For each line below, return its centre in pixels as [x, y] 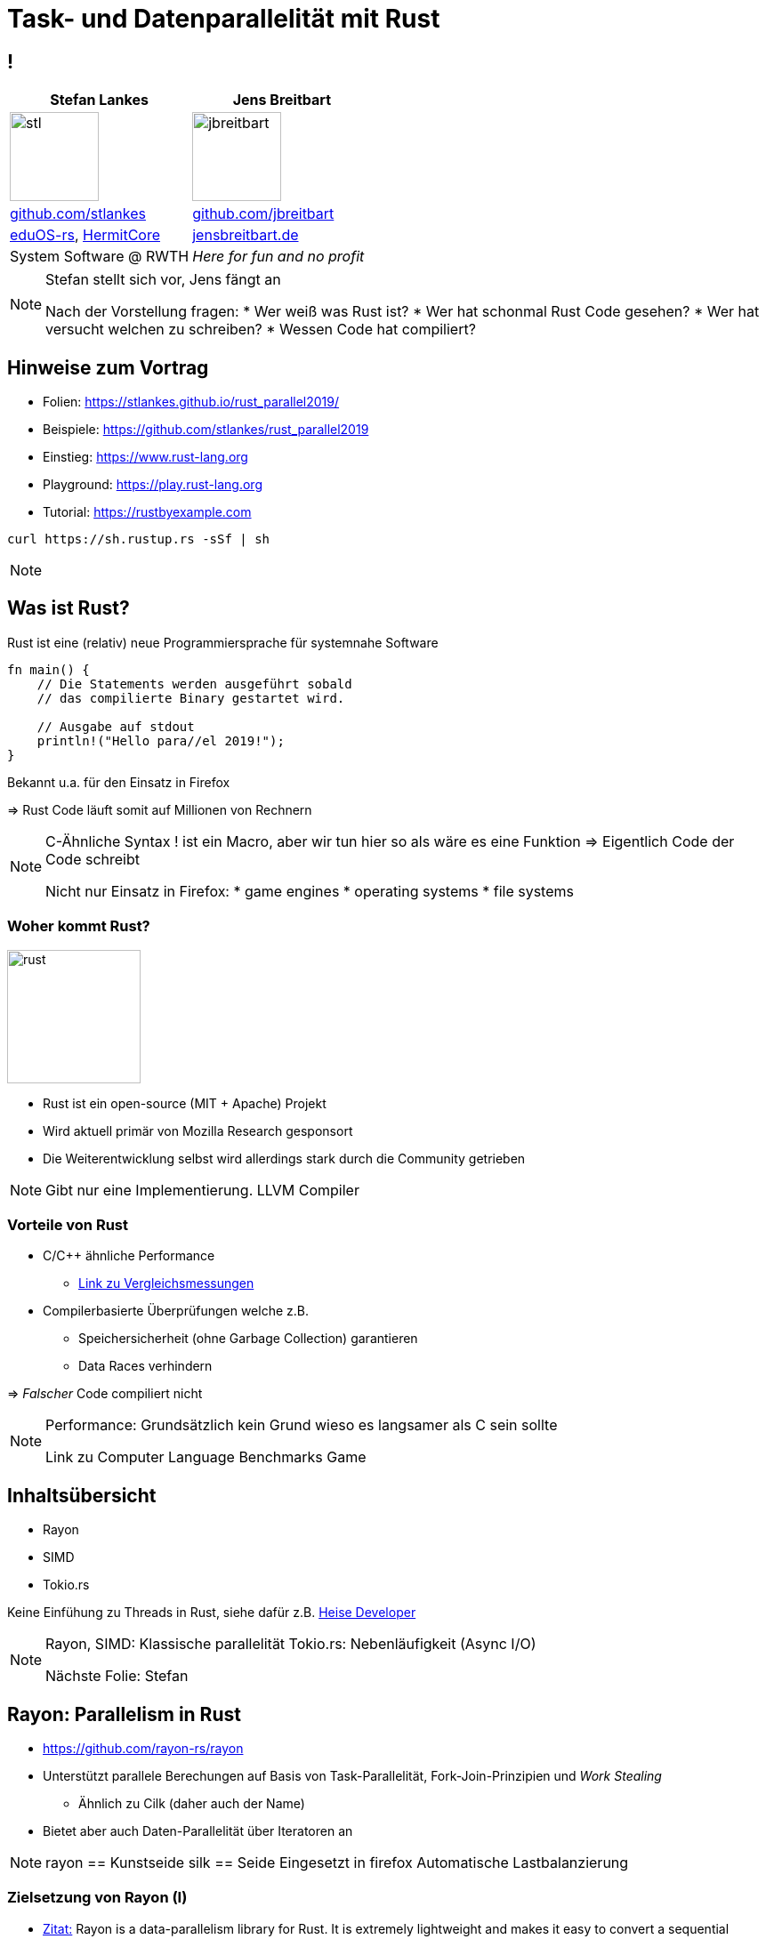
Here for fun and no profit [278, 257]
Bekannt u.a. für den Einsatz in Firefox [119, 782]
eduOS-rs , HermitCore [85, 235]
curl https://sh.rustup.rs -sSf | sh [139, 539]
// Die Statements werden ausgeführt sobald [194, 684]
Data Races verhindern [145, 1366]
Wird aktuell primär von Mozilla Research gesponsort [198, 1130]
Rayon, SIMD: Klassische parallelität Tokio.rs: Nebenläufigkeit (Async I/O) [291, 1644]
